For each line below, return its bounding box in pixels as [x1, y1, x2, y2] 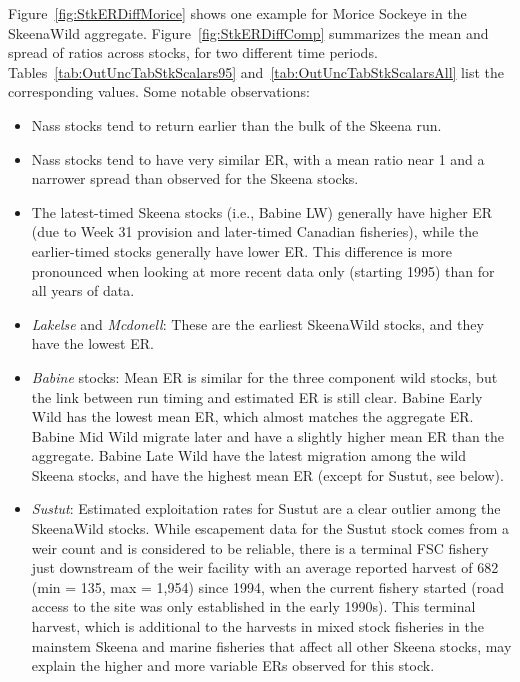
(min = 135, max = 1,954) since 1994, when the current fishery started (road [31, 576, 504, 597]
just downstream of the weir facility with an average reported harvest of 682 [31, 557, 499, 578]
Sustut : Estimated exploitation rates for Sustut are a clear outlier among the [31, 498, 501, 519]
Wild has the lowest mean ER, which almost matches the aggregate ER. [31, 406, 474, 427]
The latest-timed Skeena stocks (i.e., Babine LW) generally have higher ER [31, 201, 493, 222]
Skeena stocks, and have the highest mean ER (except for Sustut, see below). [31, 464, 504, 485]
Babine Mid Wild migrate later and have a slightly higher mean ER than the [31, 425, 504, 446]
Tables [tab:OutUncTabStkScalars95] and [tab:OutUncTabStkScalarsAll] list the [8, 61, 504, 82]
